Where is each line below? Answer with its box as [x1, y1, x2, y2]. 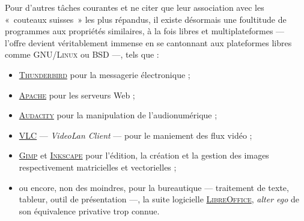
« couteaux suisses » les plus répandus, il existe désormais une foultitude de [5, 13, 287, 25]
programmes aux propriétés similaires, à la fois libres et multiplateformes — [5, 25, 285, 37]
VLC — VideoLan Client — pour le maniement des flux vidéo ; [19, 129, 252, 141]
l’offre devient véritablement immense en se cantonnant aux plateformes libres [5, 36, 292, 49]
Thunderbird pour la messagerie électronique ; [19, 68, 190, 80]
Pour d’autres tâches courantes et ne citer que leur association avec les [5, 1, 264, 13]
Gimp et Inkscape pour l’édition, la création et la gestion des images [19, 149, 269, 162]
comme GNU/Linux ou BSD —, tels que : [5, 48, 159, 61]
